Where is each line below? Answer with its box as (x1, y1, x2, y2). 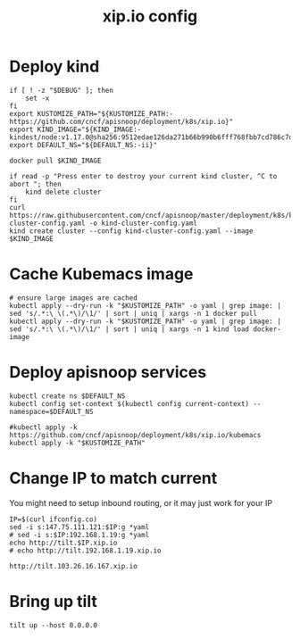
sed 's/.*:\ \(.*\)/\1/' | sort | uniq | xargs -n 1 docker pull (9, 309, 257, 318)
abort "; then (9, 179, 62, 188)
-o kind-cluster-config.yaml (88, 219, 198, 228)
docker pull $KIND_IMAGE (9, 156, 102, 165)
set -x (25, 94, 50, 103)
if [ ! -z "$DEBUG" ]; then (9, 86, 114, 95)
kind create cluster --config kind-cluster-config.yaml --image (9, 226, 254, 236)
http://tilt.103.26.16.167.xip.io (9, 561, 138, 570)
